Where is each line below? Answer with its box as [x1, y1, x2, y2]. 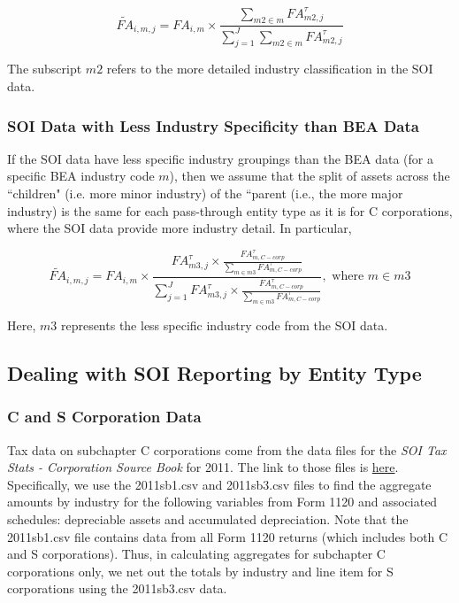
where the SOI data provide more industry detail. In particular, [7, 219, 352, 237]
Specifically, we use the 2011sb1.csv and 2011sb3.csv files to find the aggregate [7, 475, 432, 493]
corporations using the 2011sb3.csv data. [7, 579, 227, 598]
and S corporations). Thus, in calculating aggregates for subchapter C [7, 545, 386, 563]
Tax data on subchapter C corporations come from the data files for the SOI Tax [7, 440, 447, 459]
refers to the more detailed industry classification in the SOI [106, 59, 433, 78]
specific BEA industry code [7, 166, 155, 185]
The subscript [7, 59, 82, 78]
